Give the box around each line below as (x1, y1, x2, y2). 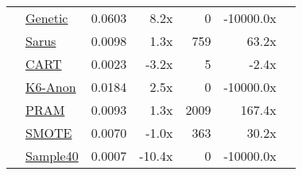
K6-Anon (25, 78, 76, 96)
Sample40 (25, 146, 79, 165)
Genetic (25, 9, 68, 27)
